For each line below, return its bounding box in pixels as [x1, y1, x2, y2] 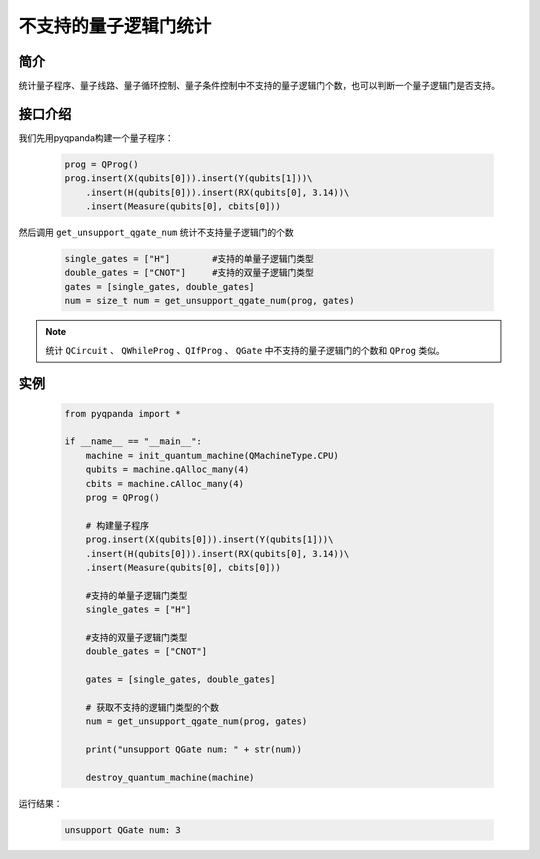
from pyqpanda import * [64, 408, 182, 419]
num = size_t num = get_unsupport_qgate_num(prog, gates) [64, 295, 355, 307]
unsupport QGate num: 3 [64, 824, 182, 835]
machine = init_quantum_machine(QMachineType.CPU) [85, 450, 339, 461]
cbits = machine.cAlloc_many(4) [85, 478, 245, 489]
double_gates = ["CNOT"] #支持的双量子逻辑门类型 [64, 267, 315, 279]
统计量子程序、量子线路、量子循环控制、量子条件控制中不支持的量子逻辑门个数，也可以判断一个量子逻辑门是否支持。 [18, 80, 500, 92]
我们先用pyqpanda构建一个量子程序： [18, 131, 174, 144]
